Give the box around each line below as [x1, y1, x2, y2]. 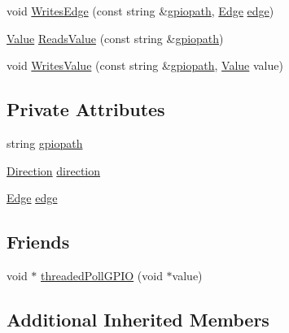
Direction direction [7, 162, 101, 179]
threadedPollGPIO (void [41, 266, 163, 283]
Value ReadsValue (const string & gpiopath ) [7, 29, 224, 46]
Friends [7, 229, 70, 254]
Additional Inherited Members [7, 306, 269, 331]
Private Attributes [7, 97, 165, 122]
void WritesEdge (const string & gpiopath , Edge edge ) [7, 2, 274, 19]
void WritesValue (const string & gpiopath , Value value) [7, 57, 283, 74]
